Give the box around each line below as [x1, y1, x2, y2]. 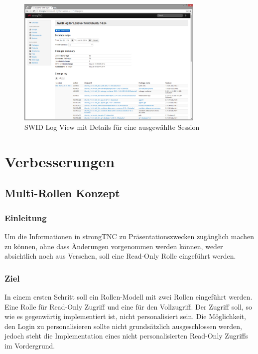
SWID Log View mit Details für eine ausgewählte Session [24, 122, 200, 132]
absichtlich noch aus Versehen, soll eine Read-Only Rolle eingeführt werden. [4, 251, 236, 261]
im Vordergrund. [4, 341, 55, 351]
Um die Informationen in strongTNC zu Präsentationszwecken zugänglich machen [4, 231, 255, 242]
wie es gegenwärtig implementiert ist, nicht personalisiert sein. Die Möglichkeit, [4, 311, 246, 322]
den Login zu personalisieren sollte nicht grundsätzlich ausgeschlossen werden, [4, 321, 242, 331]
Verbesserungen [4, 151, 115, 171]
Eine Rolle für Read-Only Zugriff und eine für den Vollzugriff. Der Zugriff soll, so [4, 301, 253, 312]
